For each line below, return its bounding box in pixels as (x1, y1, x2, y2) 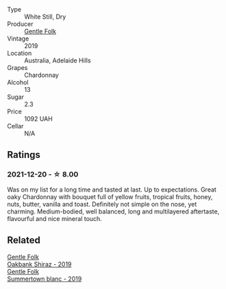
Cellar (7, 122, 24, 130)
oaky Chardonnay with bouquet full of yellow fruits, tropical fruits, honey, (7, 192, 213, 200)
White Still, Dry (24, 12, 66, 21)
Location (7, 49, 32, 57)
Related (7, 235, 41, 246)
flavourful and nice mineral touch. (7, 214, 103, 222)
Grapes (7, 64, 28, 71)
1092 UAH (24, 115, 53, 123)
